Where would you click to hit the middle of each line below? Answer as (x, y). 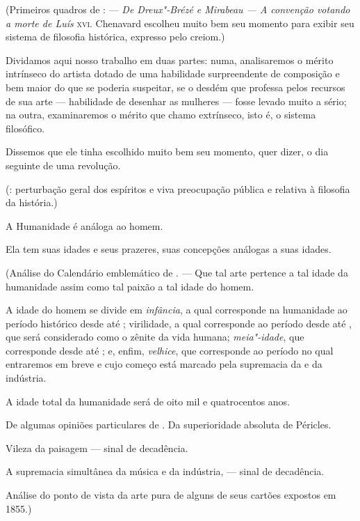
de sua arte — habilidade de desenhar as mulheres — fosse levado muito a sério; (176, 101)
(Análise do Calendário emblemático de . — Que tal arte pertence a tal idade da (177, 272)
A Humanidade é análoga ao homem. (84, 225)
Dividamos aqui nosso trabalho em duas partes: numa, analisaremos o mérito (170, 60)
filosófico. (25, 128)
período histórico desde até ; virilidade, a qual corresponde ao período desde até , (179, 323)
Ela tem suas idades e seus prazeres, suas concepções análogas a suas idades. (169, 249)
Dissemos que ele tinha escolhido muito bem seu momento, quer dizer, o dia (167, 151)
